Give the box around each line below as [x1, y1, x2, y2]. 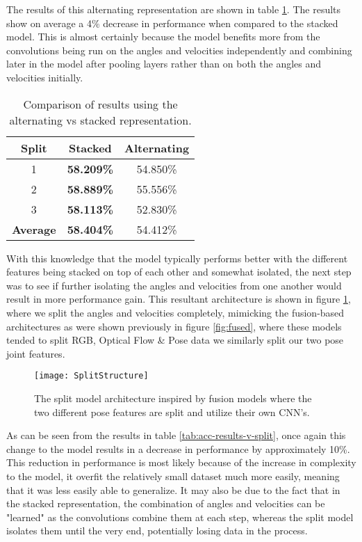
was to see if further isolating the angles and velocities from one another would [6, 278, 342, 292]
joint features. [6, 346, 65, 360]
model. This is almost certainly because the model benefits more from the [6, 29, 320, 44]
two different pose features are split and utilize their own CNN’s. [34, 404, 310, 419]
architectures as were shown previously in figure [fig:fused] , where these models [6, 319, 342, 333]
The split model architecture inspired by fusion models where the [34, 390, 312, 405]
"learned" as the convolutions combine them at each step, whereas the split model [6, 509, 354, 524]
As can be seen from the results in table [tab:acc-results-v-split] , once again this [6, 428, 346, 443]
